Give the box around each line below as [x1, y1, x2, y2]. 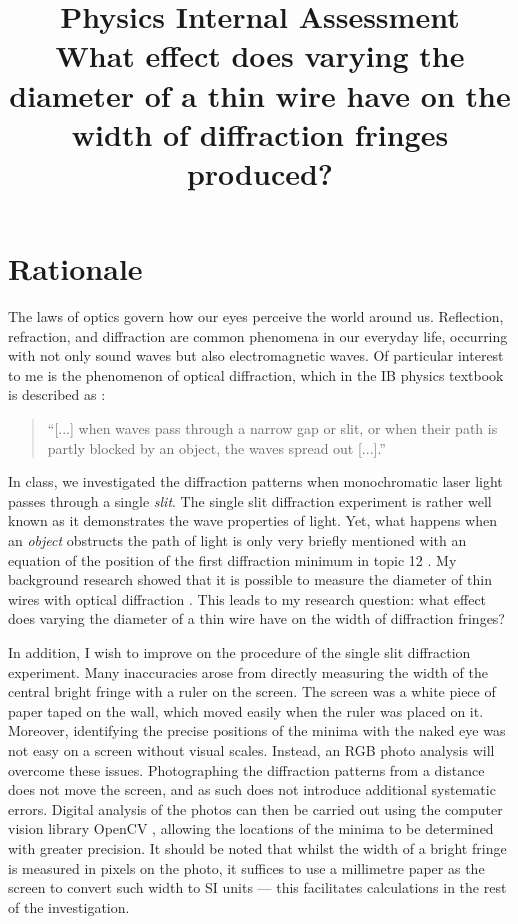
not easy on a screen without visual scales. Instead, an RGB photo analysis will [8, 739, 495, 760]
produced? [186, 152, 334, 193]
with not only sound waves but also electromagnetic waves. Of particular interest [8, 345, 504, 366]
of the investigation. [8, 896, 130, 917]
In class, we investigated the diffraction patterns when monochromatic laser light [8, 471, 503, 492]
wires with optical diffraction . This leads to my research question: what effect [8, 588, 487, 609]
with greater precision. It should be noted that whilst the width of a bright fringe [8, 837, 507, 858]
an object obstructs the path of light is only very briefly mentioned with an [8, 530, 467, 550]
